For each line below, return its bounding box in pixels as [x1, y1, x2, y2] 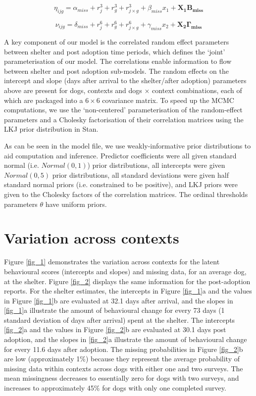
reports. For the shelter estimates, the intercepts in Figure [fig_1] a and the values [4, 286, 252, 296]
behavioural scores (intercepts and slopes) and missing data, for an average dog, [4, 266, 247, 276]
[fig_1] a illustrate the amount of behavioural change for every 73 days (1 [4, 305, 225, 315]
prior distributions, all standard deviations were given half [52, 169, 229, 180]
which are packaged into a [4, 95, 83, 105]
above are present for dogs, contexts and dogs [4, 85, 142, 96]
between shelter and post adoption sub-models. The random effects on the [4, 65, 229, 76]
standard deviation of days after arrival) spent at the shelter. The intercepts [4, 314, 235, 325]
